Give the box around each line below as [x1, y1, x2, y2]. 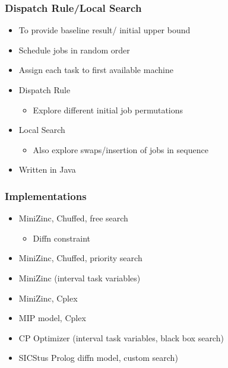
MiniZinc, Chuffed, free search [18, 212, 128, 224]
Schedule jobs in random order [18, 43, 130, 56]
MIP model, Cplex [18, 312, 86, 324]
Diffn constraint [33, 231, 90, 244]
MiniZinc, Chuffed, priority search [18, 252, 142, 264]
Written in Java [18, 163, 76, 176]
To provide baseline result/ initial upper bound [18, 24, 191, 36]
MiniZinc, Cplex [18, 291, 78, 304]
